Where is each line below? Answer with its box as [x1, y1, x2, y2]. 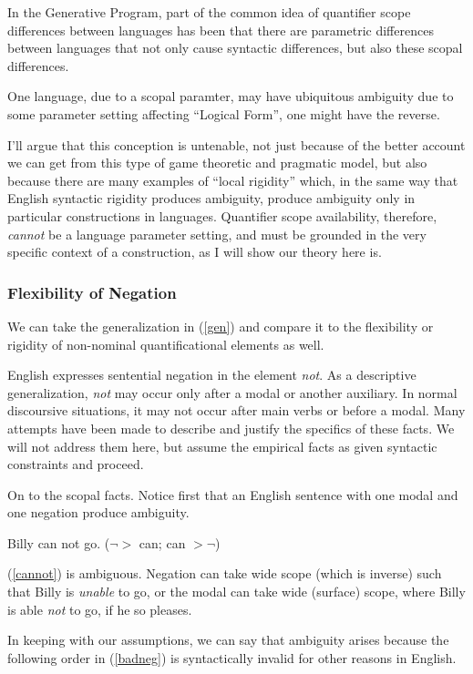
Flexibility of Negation [7, 281, 177, 303]
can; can [139, 533, 186, 552]
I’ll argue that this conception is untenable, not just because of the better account [7, 135, 466, 154]
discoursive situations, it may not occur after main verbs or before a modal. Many [7, 401, 466, 420]
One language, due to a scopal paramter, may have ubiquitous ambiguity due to [7, 87, 454, 106]
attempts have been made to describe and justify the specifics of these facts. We [7, 418, 455, 437]
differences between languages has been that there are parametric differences [7, 20, 434, 39]
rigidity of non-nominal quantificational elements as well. [7, 334, 324, 353]
